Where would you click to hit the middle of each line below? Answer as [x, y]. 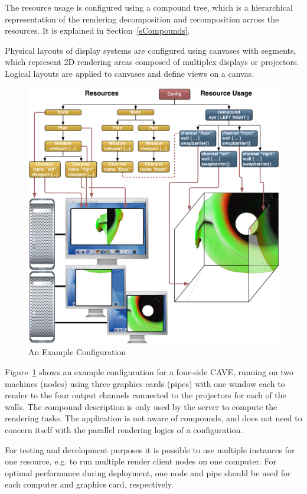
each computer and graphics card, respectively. [89, 484]
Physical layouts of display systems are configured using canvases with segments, [151, 50]
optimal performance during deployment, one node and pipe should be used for [148, 472]
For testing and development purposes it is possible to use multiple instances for [150, 449]
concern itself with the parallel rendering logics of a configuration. [124, 430]
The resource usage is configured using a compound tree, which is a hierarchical [149, 7]
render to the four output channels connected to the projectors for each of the [146, 395]
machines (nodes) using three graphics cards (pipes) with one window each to [145, 383]
